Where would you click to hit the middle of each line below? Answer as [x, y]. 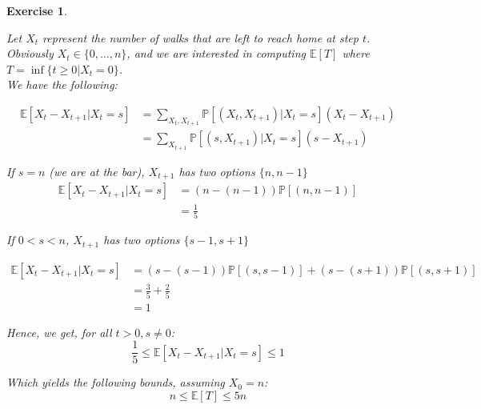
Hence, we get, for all [59, 332]
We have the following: [62, 84]
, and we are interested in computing [216, 53]
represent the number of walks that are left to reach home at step [200, 37]
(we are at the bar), [97, 171]
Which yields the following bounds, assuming [116, 382]
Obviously [30, 53]
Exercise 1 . [37, 10]
